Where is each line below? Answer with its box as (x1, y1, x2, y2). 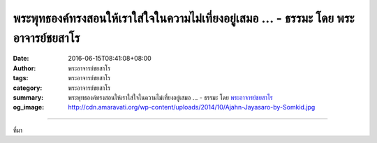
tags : (13, 74, 29, 82)
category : (13, 84, 43, 92)
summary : (13, 93, 44, 101)
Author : (13, 63, 36, 73)
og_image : (13, 103, 45, 112)
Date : (13, 54, 29, 63)
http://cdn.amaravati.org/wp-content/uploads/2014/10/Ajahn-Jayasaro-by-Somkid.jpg (68, 103, 316, 112)
